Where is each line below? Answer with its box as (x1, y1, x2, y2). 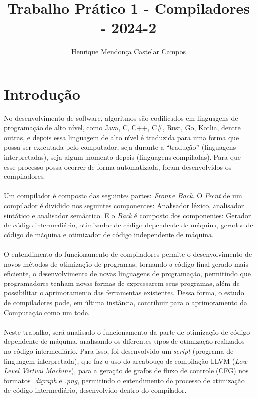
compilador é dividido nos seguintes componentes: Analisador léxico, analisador (4, 200, 244, 211)
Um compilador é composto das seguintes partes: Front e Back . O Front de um (4, 190, 242, 201)
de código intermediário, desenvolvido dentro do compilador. (4, 385, 187, 395)
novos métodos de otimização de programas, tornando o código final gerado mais (4, 258, 248, 269)
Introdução (4, 83, 80, 104)
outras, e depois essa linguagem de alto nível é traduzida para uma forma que (4, 132, 239, 142)
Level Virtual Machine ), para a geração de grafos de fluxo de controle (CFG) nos (4, 365, 249, 376)
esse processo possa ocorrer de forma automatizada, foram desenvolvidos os (4, 161, 232, 171)
